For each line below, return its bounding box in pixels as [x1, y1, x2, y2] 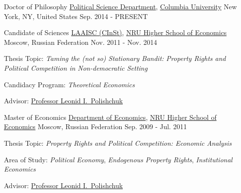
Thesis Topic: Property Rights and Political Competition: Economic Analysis [4, 137, 232, 148]
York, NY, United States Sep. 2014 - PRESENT [4, 11, 148, 21]
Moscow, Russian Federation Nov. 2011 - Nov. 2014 [4, 37, 157, 47]
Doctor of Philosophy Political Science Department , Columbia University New [4, 1, 237, 11]
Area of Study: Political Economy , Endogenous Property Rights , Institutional [4, 154, 233, 164]
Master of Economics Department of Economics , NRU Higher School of [4, 112, 217, 122]
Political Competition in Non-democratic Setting [4, 62, 148, 73]
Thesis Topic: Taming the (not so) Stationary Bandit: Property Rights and [4, 53, 226, 63]
